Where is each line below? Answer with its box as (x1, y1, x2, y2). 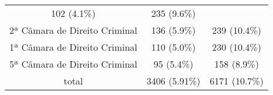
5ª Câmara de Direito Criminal (9, 57, 137, 71)
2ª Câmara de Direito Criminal (9, 23, 137, 37)
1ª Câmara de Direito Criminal (9, 40, 137, 54)
